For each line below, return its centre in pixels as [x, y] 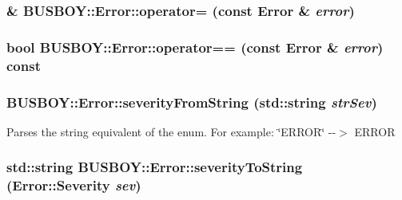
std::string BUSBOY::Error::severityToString [155, 167]
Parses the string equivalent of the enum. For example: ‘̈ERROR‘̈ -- [171, 131]
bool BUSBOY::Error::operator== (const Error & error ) [195, 47]
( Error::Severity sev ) [74, 185]
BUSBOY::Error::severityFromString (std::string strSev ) [192, 102]
